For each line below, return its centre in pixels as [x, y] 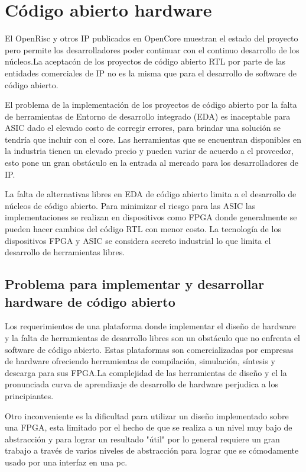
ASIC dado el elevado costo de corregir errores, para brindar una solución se [143, 128]
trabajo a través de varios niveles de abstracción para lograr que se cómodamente [152, 450]
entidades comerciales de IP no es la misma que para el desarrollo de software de [151, 73]
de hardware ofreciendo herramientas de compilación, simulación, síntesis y [140, 361]
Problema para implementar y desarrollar [135, 284]
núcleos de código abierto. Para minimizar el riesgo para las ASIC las [130, 205]
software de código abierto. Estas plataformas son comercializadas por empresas [149, 349]
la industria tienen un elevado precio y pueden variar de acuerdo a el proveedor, [149, 151]
